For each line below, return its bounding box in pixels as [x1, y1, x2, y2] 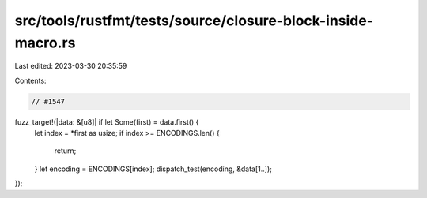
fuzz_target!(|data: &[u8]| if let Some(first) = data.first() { [14, 117, 199, 126]
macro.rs [14, 34, 76, 51]
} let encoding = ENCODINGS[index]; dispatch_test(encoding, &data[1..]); [34, 164, 273, 174]
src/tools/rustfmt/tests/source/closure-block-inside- [14, 12, 374, 29]
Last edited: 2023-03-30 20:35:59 [14, 62, 127, 71]
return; [54, 146, 77, 155]
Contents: [14, 76, 47, 85]
